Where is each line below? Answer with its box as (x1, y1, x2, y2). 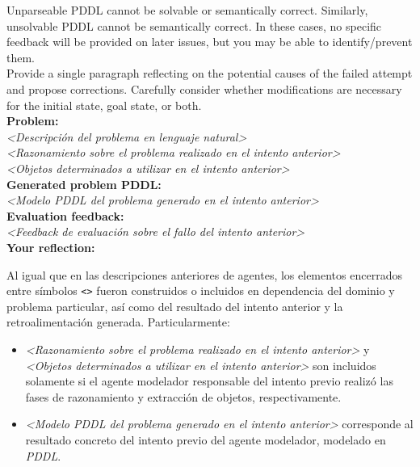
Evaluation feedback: (6, 207, 124, 224)
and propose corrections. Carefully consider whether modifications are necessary (6, 80, 402, 97)
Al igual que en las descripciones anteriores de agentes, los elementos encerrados (6, 266, 402, 283)
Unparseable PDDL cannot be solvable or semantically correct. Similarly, (6, 2, 368, 18)
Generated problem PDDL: (6, 175, 162, 192)
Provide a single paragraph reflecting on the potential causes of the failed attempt (6, 65, 413, 82)
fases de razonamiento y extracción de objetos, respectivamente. (25, 388, 342, 405)
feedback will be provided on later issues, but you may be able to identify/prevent (6, 33, 413, 50)
